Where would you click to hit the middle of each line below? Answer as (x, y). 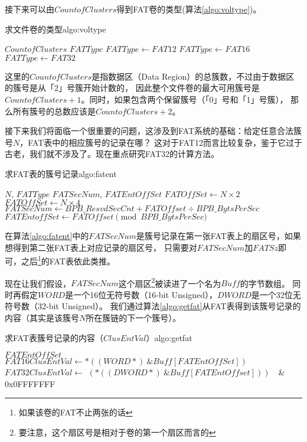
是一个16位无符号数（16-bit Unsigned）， (141, 294)
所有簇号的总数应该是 (54, 111)
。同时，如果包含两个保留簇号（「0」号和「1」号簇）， (184, 99)
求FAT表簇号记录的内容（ (54, 337)
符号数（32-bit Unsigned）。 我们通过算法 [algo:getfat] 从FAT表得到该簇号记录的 (153, 306)
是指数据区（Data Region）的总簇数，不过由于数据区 (193, 76)
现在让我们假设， (38, 283)
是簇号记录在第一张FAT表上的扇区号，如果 (218, 236)
